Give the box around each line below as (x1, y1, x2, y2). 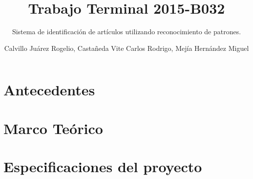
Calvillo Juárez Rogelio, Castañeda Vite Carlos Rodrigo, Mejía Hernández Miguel (4, 43, 249, 53)
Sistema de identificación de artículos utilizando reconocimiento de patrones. (12, 26, 241, 37)
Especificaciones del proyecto (3, 157, 202, 177)
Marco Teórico (3, 118, 103, 138)
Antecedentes (3, 80, 95, 100)
